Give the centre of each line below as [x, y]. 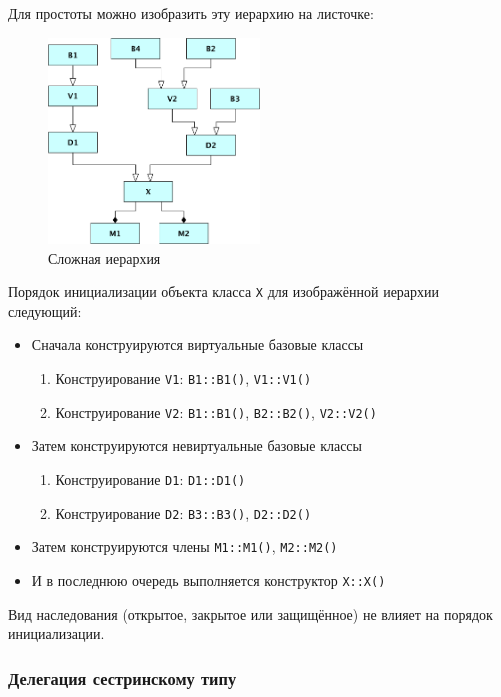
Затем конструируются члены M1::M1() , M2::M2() [184, 546]
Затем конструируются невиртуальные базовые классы [196, 445]
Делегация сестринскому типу [122, 677]
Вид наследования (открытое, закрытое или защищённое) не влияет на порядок [250, 613]
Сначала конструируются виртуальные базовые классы [197, 344]
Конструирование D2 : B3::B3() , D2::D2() [183, 512]
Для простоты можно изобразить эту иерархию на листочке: [191, 13]
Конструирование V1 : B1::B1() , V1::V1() [183, 378]
